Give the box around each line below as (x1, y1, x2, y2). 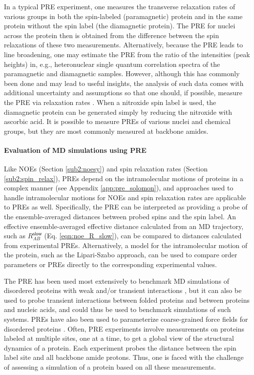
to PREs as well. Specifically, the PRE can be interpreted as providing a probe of (4, 202, 248, 212)
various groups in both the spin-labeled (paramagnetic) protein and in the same (4, 11, 243, 21)
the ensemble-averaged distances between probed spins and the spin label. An (4, 211, 236, 222)
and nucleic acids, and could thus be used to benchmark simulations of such (4, 304, 231, 314)
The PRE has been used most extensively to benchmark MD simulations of (4, 275, 229, 286)
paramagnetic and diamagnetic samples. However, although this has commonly (4, 68, 240, 79)
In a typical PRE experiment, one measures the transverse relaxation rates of (4, 1, 235, 11)
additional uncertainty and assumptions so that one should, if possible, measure (4, 87, 243, 98)
